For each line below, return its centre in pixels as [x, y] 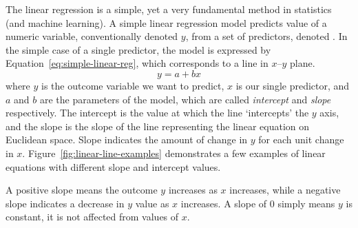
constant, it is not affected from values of [92, 217]
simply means [306, 203]
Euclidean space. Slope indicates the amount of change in [127, 139]
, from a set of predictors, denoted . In [266, 36]
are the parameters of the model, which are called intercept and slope [185, 99]
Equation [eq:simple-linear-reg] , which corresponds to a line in [137, 63]
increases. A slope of [224, 203]
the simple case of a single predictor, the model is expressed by [138, 49]
